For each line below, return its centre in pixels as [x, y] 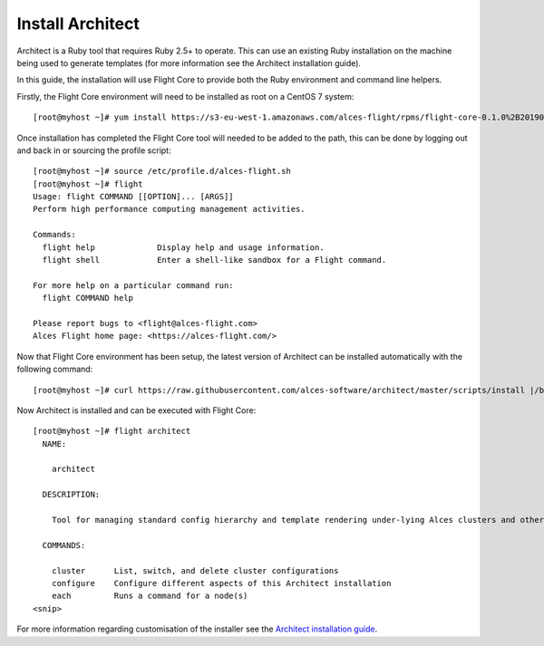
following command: [55, 369]
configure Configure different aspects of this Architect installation [221, 583]
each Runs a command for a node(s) [150, 596]
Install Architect [78, 24]
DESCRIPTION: [71, 495]
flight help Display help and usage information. [184, 247]
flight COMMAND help [88, 298]
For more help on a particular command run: [134, 285]
